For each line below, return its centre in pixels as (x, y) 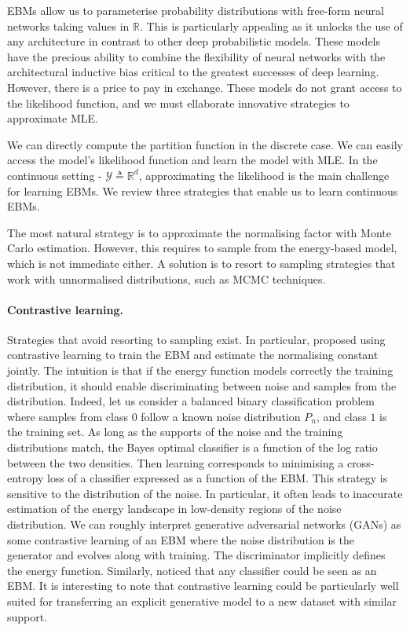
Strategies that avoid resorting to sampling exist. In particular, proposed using (196, 339)
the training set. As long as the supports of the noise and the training (175, 432)
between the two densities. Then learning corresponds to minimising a (176, 462)
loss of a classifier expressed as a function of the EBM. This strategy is (217, 478)
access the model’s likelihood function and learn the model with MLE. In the (192, 160)
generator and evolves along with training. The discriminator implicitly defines (196, 555)
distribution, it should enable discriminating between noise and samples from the (202, 385)
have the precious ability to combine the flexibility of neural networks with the (196, 56)
